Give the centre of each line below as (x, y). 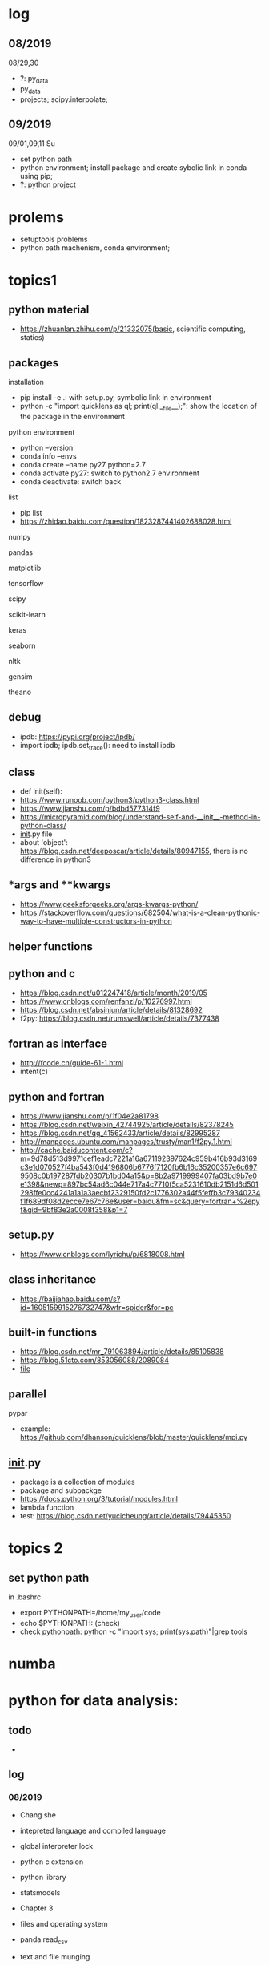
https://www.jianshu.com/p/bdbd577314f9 (90, 809)
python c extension (52, 1862)
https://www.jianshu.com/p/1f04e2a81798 (89, 1116)
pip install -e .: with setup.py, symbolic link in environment (116, 398)
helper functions (51, 946)
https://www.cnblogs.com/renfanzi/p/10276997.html (106, 1001)
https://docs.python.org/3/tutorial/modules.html (99, 1499)
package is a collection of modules (77, 1482)
